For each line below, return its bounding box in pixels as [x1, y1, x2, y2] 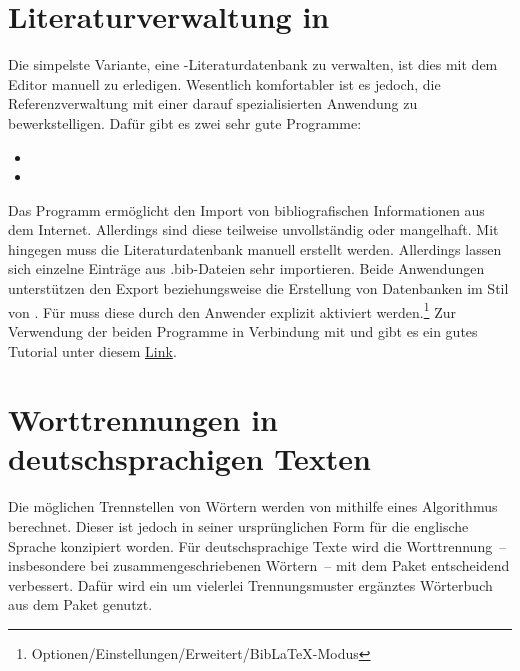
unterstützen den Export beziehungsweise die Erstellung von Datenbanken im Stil [8, 278, 509, 299]
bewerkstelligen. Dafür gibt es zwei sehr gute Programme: [8, 112, 362, 133]
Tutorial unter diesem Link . [8, 340, 177, 361]
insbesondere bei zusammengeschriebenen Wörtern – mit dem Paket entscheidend [8, 555, 510, 576]
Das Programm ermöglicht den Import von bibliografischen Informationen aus [8, 199, 485, 220]
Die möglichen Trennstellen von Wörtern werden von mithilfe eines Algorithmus [8, 496, 498, 517]
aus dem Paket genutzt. [8, 594, 153, 615]
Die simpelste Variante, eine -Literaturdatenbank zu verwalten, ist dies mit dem [8, 54, 498, 75]
